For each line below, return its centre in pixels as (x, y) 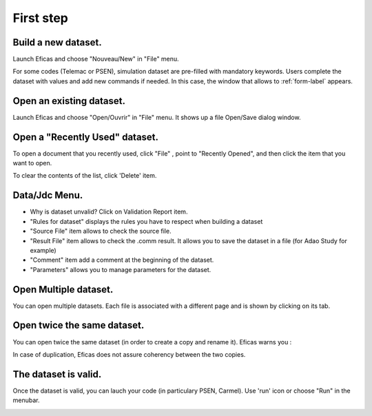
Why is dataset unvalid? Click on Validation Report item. (109, 212)
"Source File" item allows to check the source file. (101, 231)
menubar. (26, 400)
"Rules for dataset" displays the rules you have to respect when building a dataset (146, 221)
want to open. (32, 163)
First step (40, 18)
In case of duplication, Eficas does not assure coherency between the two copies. (129, 354)
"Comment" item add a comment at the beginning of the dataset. (122, 260)
